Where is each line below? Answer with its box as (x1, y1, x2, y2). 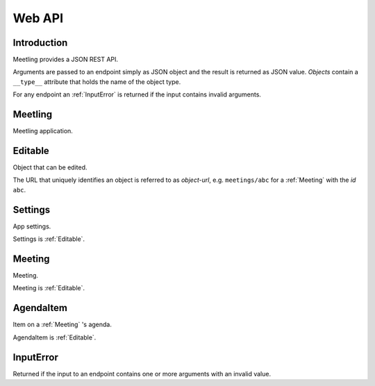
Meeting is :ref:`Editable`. (12, 284, 85, 292)
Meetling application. (12, 127, 73, 135)
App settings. (12, 222, 51, 230)
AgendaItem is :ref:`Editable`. (12, 333, 97, 342)
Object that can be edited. (12, 163, 87, 171)
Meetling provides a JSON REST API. (12, 56, 118, 64)
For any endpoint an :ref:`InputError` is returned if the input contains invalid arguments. (12, 90, 262, 99)
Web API (12, 10, 64, 26)
